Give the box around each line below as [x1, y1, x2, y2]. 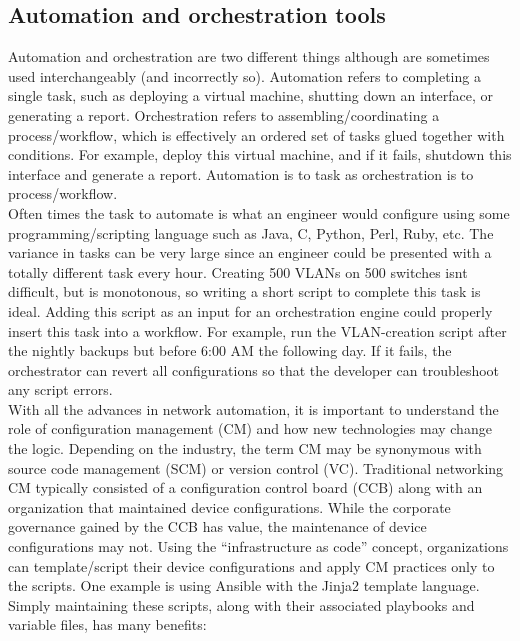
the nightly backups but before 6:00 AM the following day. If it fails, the [8, 340, 452, 361]
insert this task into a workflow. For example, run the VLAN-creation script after [8, 320, 507, 341]
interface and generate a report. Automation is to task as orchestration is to [8, 163, 474, 184]
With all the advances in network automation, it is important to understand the [8, 398, 499, 419]
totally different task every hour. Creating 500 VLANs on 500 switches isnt [8, 261, 468, 282]
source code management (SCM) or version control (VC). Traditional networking [8, 457, 504, 478]
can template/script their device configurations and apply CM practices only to [8, 555, 495, 576]
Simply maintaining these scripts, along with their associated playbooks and [8, 594, 475, 615]
